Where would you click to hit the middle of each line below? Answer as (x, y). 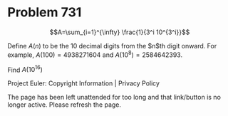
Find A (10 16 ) (25, 69)
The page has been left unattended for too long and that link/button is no (114, 97)
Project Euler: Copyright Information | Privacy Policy (84, 83)
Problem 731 (45, 12)
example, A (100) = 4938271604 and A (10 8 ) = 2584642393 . (95, 54)
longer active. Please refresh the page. (64, 105)
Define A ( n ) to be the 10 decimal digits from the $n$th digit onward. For (112, 46)
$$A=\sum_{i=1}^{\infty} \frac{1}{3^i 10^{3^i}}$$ (120, 32)
